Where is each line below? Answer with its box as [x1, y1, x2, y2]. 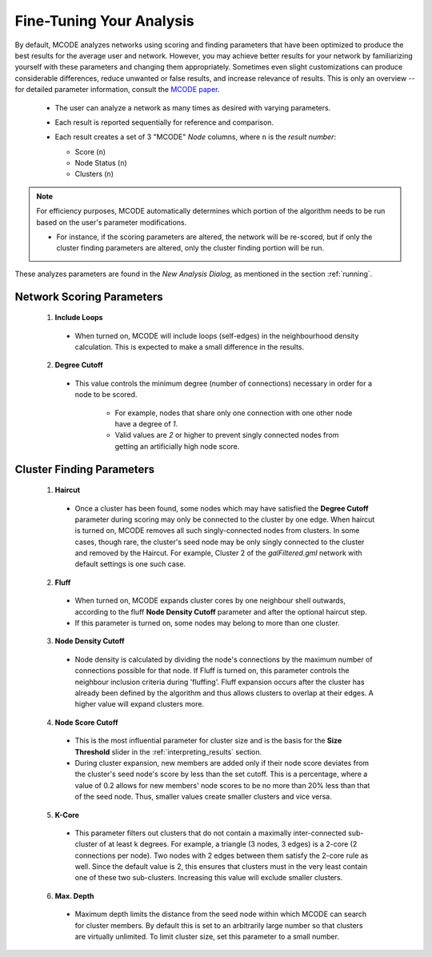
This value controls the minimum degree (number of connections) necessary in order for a [74, 378, 372, 388]
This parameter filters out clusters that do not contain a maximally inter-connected [74, 828, 347, 838]
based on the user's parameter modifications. [36, 217, 187, 227]
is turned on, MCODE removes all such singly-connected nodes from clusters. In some [74, 526, 360, 535]
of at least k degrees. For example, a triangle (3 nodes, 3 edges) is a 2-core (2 [98, 839, 358, 849]
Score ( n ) [74, 146, 106, 156]
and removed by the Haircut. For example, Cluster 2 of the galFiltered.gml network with [74, 548, 363, 558]
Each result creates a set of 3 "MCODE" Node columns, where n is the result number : [54, 132, 336, 142]
